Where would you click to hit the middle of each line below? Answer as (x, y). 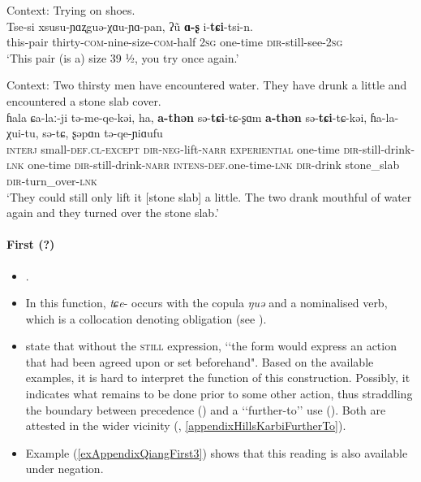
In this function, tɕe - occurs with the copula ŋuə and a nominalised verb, (206, 303)
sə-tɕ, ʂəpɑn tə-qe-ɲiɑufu (103, 133)
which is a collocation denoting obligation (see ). (146, 318)
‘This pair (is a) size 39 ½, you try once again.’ (123, 57)
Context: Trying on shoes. (71, 10)
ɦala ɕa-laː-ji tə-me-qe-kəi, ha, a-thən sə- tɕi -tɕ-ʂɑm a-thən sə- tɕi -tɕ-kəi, (187, 117)
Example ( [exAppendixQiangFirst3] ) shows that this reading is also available (217, 452)
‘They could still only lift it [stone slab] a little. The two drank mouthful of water (209, 196)
